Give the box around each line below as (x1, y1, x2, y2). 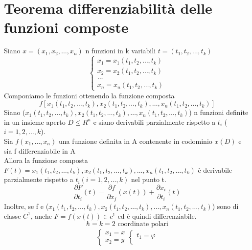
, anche (30, 210, 52, 221)
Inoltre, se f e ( (4, 201, 49, 211)
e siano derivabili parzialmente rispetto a (93, 116, 216, 127)
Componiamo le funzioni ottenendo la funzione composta (4, 90, 175, 100)
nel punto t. (131, 174, 166, 184)
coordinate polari (117, 220, 168, 227)
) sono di (212, 201, 239, 211)
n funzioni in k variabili (85, 45, 156, 56)
